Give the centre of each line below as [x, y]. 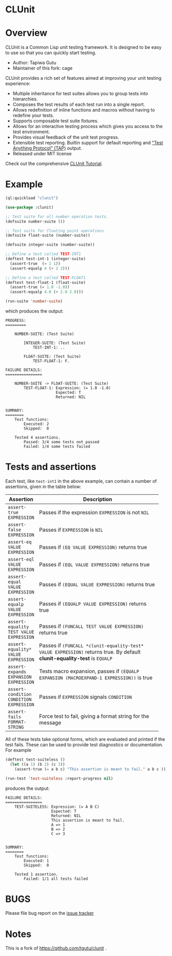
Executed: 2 [37, 424]
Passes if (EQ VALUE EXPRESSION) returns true [93, 547]
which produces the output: [35, 311]
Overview [26, 33]
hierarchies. [25, 99]
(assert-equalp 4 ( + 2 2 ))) [40, 268]
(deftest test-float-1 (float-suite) [46, 282]
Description [98, 499]
